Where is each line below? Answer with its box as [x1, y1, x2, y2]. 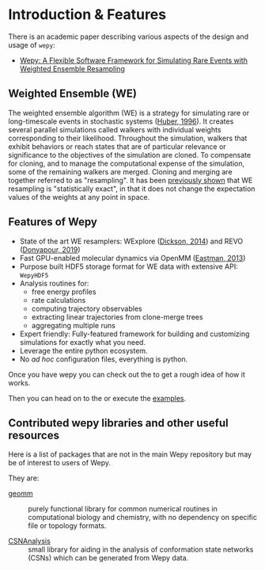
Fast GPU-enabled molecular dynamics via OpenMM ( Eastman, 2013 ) [19, 253, 246, 262]
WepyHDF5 [19, 271, 49, 279]
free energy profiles [31, 287, 97, 296]
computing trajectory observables [31, 304, 142, 313]
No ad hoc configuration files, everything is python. [19, 354, 188, 364]
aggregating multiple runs [31, 320, 116, 330]
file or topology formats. [28, 521, 107, 530]
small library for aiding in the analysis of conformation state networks [28, 545, 254, 554]
